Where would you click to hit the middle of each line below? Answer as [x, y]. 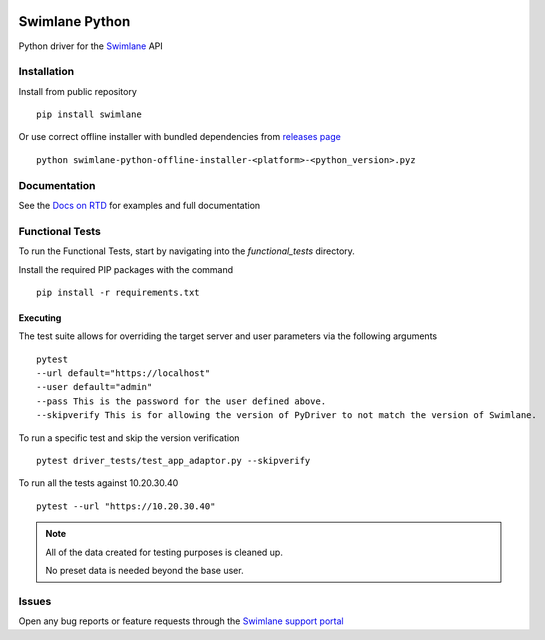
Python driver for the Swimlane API [91, 46]
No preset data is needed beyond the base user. [144, 570]
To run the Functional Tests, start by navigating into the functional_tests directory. [186, 251]
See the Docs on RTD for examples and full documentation [139, 205]
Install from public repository [77, 91]
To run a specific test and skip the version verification [129, 437]
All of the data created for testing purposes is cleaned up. [164, 552]
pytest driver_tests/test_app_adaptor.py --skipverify [173, 461]
